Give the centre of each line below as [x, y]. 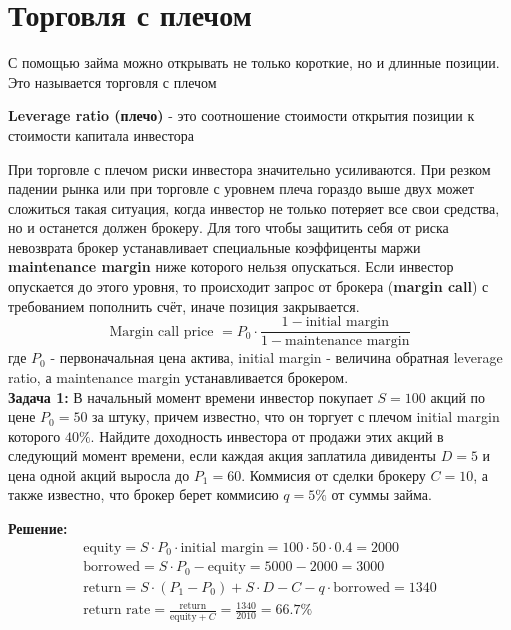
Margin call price [161, 331]
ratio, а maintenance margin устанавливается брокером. [178, 376]
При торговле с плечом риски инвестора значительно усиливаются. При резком [249, 168]
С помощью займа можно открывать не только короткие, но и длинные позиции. [254, 62]
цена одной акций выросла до [99, 474]
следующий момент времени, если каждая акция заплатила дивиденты [222, 455]
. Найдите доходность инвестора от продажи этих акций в [267, 435]
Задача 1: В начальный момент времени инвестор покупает [190, 396]
